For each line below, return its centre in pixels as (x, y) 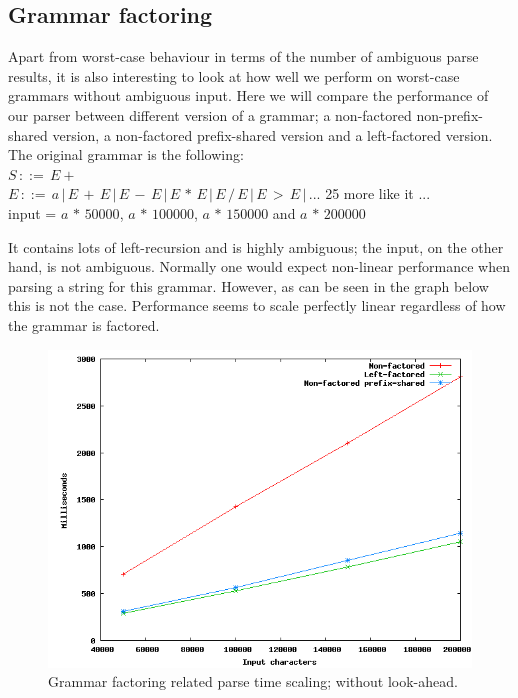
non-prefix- (449, 114)
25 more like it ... (378, 193)
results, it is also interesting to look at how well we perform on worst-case (234, 75)
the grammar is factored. (84, 324)
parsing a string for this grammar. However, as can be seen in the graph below (248, 285)
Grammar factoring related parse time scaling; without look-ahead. (253, 681)
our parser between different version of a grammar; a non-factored (210, 114)
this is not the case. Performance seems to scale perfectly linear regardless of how (257, 305)
